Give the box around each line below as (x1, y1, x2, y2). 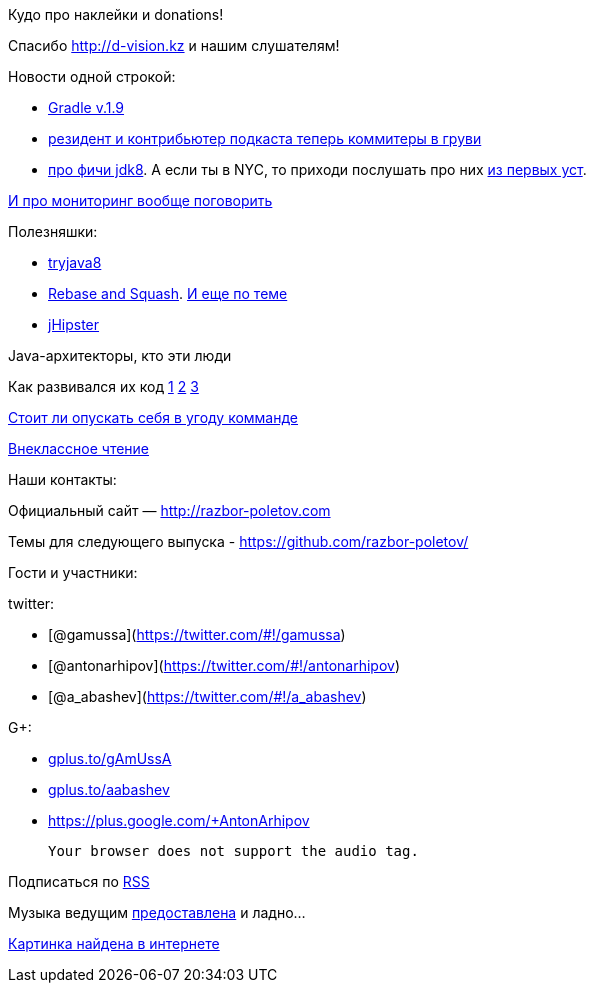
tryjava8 (48, 254, 102, 271)
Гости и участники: (8, 564, 138, 581)
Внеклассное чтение (8, 440, 150, 457)
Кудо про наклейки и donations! (8, 6, 224, 23)
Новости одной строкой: (8, 68, 176, 85)
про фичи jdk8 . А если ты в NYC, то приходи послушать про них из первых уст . (48, 161, 587, 178)
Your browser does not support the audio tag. (48, 843, 419, 859)
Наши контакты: (8, 471, 117, 488)
